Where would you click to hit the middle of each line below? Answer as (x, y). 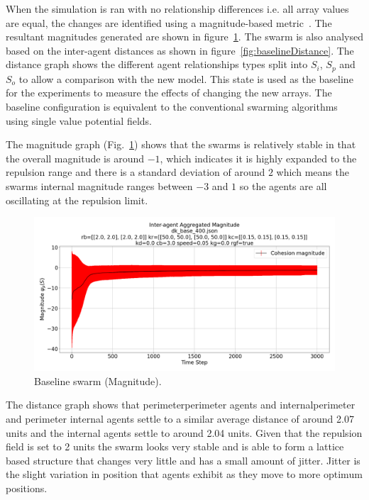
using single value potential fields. (79, 120)
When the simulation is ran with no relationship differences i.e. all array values (177, 9)
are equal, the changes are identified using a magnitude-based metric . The (169, 22)
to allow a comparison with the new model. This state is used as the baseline (186, 78)
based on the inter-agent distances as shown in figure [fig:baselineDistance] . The (180, 50)
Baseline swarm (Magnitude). (98, 380)
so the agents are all (283, 185)
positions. (27, 488)
